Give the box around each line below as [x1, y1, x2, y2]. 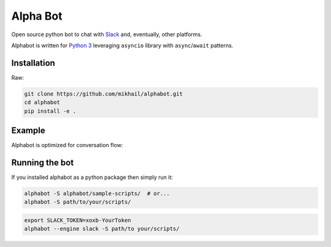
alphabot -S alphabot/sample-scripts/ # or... [24, 190, 170, 197]
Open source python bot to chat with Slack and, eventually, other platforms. [11, 31, 202, 38]
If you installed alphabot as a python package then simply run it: [11, 173, 173, 181]
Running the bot [11, 157, 74, 168]
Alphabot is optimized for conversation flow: [11, 142, 123, 149]
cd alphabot [24, 99, 61, 106]
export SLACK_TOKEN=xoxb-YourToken [24, 216, 131, 224]
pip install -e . [24, 107, 77, 115]
